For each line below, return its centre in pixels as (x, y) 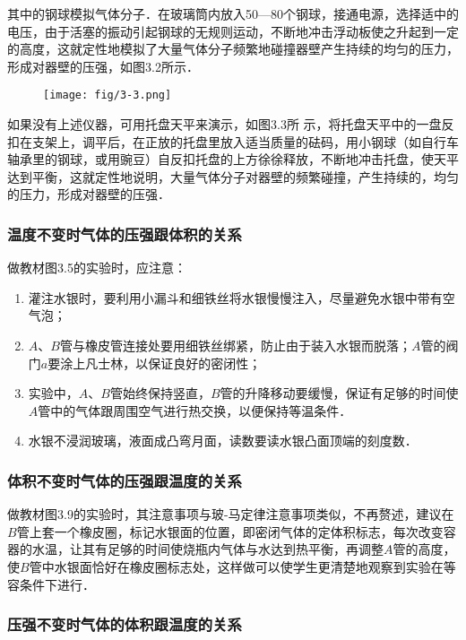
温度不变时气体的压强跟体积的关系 (125, 234)
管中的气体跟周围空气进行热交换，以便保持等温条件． (195, 410)
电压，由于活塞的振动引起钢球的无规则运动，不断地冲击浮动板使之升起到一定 (233, 31)
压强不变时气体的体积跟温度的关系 (125, 624)
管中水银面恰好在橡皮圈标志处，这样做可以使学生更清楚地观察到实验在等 (242, 566)
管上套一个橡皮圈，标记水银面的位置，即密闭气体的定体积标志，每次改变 (230, 531)
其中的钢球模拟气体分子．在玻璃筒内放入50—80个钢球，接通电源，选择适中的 (233, 13)
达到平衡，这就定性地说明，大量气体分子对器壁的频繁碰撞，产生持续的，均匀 (233, 176)
